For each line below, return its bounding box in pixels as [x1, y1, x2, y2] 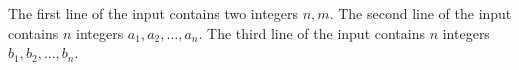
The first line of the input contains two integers [8, 3, 299, 23]
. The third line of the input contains [198, 22, 425, 43]
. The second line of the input [329, 3, 512, 23]
